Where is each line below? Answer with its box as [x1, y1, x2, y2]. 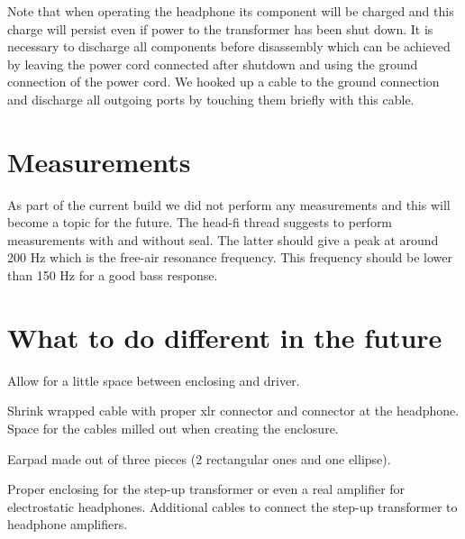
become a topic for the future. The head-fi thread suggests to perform [7, 213, 393, 232]
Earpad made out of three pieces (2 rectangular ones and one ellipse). [7, 449, 391, 468]
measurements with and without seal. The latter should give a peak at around [7, 230, 439, 249]
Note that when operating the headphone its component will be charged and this [7, 2, 454, 20]
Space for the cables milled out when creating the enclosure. [7, 418, 339, 437]
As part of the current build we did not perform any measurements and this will [7, 195, 451, 214]
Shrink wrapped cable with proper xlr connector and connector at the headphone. [7, 401, 460, 420]
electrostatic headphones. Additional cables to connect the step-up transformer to [7, 497, 458, 516]
